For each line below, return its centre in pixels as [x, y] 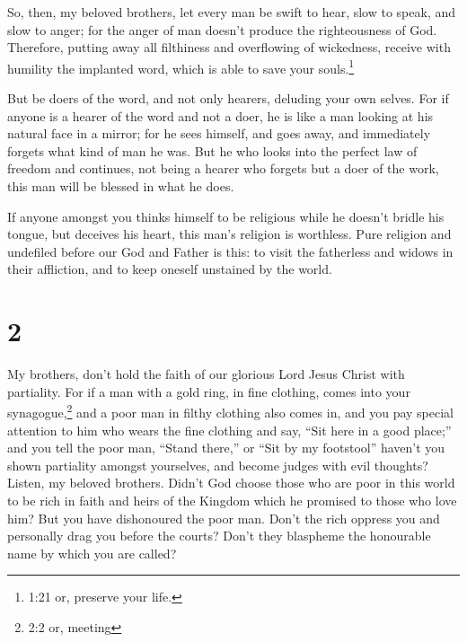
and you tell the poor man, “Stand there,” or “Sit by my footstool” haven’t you [226, 448]
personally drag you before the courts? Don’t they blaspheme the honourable [219, 536]
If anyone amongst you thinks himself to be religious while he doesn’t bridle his [226, 216]
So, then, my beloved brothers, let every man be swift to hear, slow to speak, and [231, 12]
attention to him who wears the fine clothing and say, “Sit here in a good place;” [229, 430]
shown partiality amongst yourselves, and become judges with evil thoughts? [218, 465]
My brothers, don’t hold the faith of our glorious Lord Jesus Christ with [206, 374]
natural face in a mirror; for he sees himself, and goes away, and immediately [219, 133]
